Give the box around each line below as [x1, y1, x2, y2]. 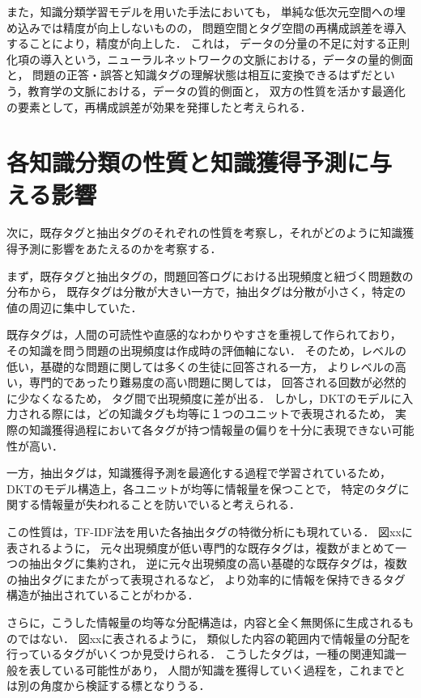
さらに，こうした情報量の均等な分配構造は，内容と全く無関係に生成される [6, 613, 403, 630]
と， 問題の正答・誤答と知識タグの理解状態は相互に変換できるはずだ [6, 66, 372, 83]
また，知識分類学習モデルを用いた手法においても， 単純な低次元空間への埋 [6, 3, 406, 19]
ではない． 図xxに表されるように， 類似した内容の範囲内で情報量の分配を [17, 629, 411, 646]
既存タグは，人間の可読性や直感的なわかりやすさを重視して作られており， [6, 326, 402, 343]
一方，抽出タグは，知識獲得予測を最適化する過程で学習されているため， [6, 464, 391, 481]
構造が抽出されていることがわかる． [6, 586, 199, 603]
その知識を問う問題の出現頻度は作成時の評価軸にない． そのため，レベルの [6, 342, 406, 359]
